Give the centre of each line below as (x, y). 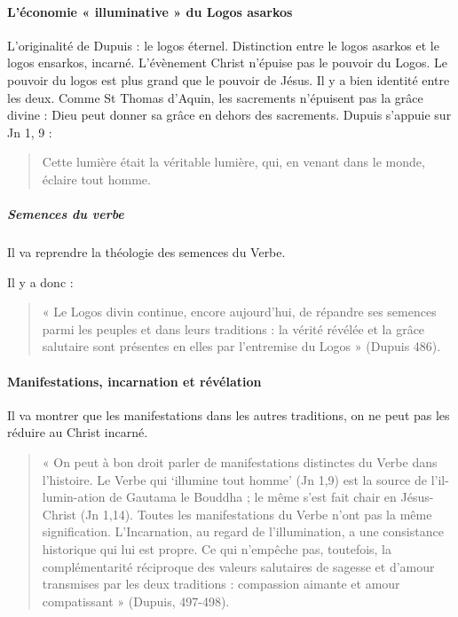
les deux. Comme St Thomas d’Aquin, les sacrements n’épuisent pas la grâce (215, 97)
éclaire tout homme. (96, 179)
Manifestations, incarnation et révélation (134, 381)
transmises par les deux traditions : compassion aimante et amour (221, 584)
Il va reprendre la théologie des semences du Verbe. (146, 252)
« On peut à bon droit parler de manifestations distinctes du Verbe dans (240, 462)
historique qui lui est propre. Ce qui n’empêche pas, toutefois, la (217, 549)
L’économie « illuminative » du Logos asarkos (150, 11)
